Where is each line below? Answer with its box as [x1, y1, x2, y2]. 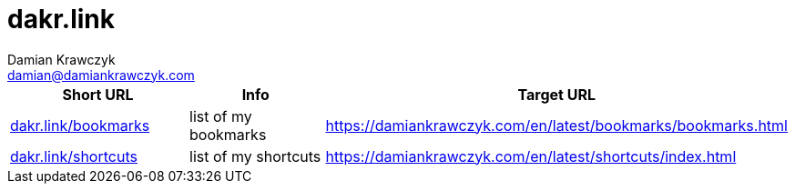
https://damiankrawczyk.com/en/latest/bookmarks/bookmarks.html [325, 116, 788, 135]
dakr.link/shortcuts [10, 146, 138, 166]
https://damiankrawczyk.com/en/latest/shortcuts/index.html [325, 146, 737, 166]
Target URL [517, 85, 596, 104]
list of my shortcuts [189, 146, 321, 166]
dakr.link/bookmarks [10, 116, 150, 135]
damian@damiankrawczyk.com [7, 66, 195, 83]
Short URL [62, 85, 134, 104]
